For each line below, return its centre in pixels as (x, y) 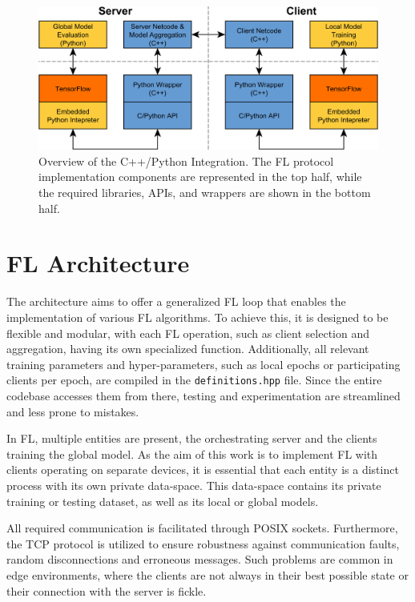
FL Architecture (98, 263)
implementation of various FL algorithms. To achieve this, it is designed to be (197, 317)
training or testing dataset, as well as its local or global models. (163, 501)
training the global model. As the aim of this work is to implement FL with (192, 454)
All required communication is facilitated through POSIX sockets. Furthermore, (202, 528)
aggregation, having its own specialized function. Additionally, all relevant (188, 349)
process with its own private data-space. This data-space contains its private (194, 485)
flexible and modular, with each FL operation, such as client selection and (188, 333)
